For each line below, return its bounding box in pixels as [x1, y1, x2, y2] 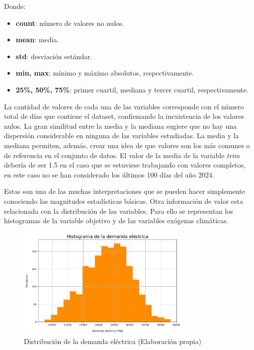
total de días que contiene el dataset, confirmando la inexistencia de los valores [4, 111, 244, 121]
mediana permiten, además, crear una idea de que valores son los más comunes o [4, 140, 250, 150]
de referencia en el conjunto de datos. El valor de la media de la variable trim [4, 150, 240, 160]
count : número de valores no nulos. [15, 17, 124, 28]
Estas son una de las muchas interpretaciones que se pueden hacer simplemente [4, 186, 246, 196]
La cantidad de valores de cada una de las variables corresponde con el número [4, 101, 244, 111]
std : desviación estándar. [15, 51, 92, 61]
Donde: [4, 1, 26, 11]
